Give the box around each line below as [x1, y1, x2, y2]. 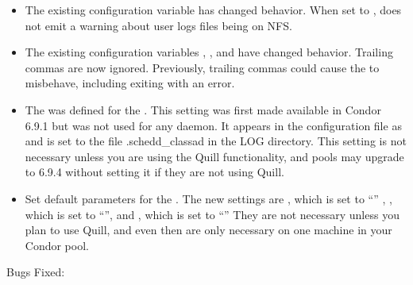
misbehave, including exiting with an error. [25, 75, 235, 91]
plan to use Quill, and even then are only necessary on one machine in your [25, 221, 392, 238]
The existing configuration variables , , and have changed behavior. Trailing [25, 44, 393, 60]
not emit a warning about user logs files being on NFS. [25, 17, 292, 33]
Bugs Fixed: [6, 264, 65, 280]
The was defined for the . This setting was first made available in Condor [25, 101, 381, 117]
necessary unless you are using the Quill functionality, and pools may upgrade [25, 148, 404, 164]
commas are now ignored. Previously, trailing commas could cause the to [25, 59, 380, 75]
